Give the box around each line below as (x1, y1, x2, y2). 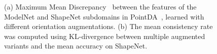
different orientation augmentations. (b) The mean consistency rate (4, 21, 213, 31)
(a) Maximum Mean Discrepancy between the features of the (4, 1, 197, 11)
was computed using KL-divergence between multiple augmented (4, 30, 205, 41)
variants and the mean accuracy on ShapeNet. (4, 40, 148, 51)
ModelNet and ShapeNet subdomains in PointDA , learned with (4, 11, 204, 21)
